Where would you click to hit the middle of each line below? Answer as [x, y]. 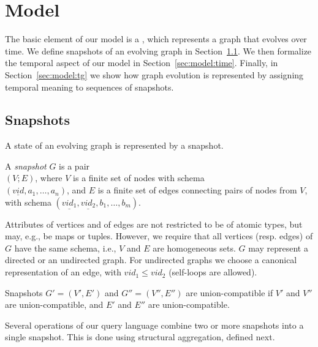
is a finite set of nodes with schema [139, 178]
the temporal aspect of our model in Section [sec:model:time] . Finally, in [142, 63]
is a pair [74, 166]
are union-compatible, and [54, 304]
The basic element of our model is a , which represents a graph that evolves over [156, 39]
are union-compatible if [229, 292]
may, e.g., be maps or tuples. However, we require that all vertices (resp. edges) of [159, 236]
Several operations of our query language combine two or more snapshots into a [154, 325]
